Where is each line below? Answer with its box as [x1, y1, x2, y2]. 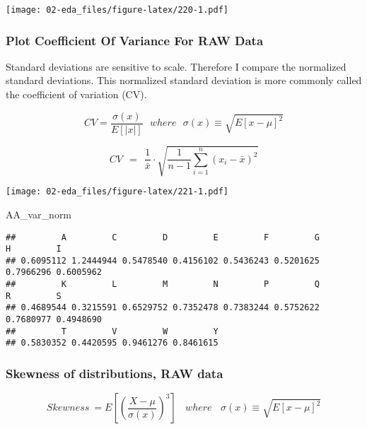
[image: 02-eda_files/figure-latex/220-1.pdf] [6, 5, 228, 15]
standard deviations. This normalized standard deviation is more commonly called [6, 73, 362, 88]
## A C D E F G [6, 232, 320, 242]
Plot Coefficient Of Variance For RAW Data [6, 31, 264, 49]
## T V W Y [6, 326, 219, 336]
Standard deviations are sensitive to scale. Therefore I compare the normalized [6, 59, 346, 74]
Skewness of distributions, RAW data [6, 365, 223, 382]
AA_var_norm [6, 206, 72, 221]
